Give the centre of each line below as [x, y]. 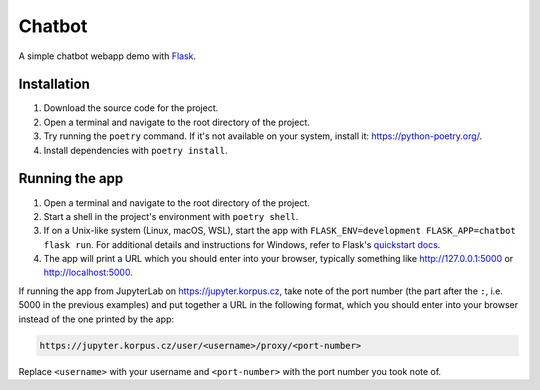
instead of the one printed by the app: [96, 319]
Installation [54, 84]
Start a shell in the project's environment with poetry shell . [171, 216]
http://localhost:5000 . [88, 272]
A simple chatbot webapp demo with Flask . [107, 56]
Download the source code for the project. [131, 108]
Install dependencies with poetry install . [135, 150]
